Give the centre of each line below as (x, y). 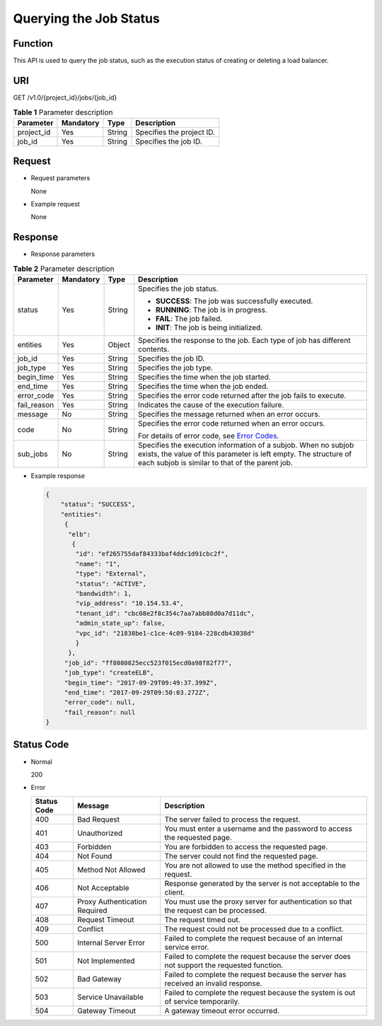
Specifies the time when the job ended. (203, 387)
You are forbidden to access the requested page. (246, 846)
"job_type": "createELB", (109, 673)
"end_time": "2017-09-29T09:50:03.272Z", (137, 692)
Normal (41, 762)
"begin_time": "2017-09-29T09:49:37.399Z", (141, 683)
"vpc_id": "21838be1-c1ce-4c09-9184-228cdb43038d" (165, 633)
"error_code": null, (100, 703)
